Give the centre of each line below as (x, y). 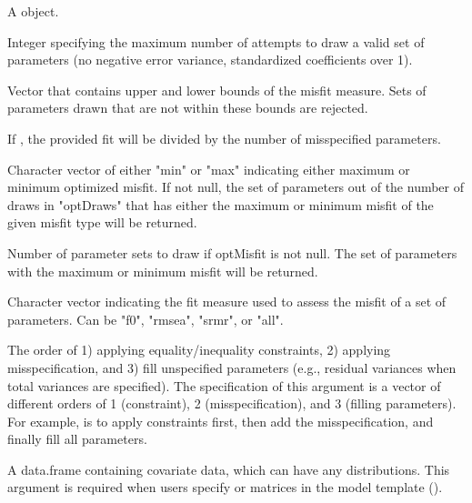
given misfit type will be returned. (102, 222)
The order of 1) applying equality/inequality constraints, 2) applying (199, 350)
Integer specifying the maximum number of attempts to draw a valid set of (216, 41)
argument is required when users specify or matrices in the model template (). (225, 487)
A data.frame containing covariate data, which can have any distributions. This (229, 469)
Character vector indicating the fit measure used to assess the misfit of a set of (227, 302)
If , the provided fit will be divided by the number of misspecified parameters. (224, 138)
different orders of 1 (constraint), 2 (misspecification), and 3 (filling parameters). (232, 403)
